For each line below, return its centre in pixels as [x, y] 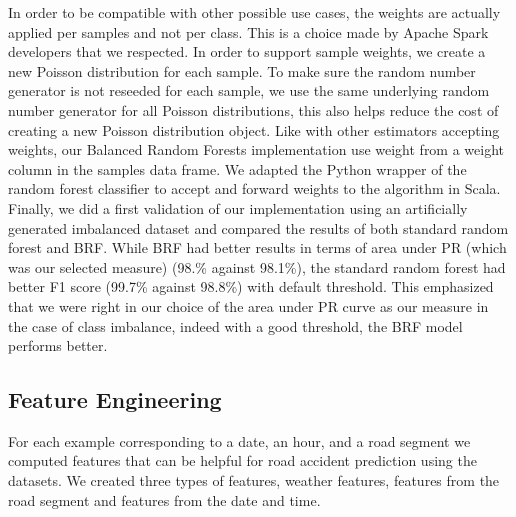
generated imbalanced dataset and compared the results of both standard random [258, 227]
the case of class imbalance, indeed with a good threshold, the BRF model [235, 325]
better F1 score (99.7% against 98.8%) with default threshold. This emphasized [251, 286]
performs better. [58, 345]
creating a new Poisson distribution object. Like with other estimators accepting [254, 129]
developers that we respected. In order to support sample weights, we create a [247, 51]
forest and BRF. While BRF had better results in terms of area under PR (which [257, 247]
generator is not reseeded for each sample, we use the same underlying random [249, 90]
